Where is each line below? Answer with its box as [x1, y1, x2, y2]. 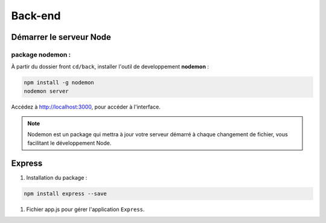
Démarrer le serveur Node [11, 32, 112, 42]
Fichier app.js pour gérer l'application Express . [26, 206, 145, 213]
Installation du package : [26, 174, 88, 181]
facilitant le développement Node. [27, 139, 112, 146]
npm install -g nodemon [24, 79, 95, 86]
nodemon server [24, 87, 69, 95]
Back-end [11, 9, 61, 22]
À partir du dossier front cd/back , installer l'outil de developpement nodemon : [11, 63, 209, 71]
